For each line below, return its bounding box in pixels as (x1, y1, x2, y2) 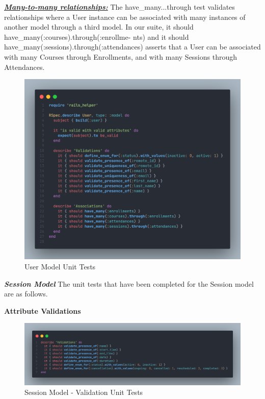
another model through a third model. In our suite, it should (4, 21, 194, 32)
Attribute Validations (4, 305, 81, 316)
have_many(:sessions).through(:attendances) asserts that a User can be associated (4, 41, 261, 52)
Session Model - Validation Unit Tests (24, 387, 143, 397)
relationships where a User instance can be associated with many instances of (4, 11, 246, 22)
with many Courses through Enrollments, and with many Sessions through (4, 51, 237, 62)
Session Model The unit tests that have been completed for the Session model (4, 278, 254, 289)
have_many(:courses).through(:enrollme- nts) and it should (4, 31, 189, 42)
